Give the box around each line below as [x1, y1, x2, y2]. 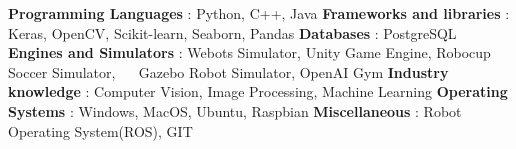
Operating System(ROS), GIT [8, 120, 193, 141]
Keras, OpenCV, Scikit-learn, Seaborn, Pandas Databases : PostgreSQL [8, 22, 457, 43]
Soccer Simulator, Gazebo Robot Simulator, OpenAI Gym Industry [8, 61, 449, 82]
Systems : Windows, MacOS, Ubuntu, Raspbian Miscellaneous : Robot [8, 100, 462, 121]
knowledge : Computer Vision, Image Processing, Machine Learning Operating [8, 81, 508, 102]
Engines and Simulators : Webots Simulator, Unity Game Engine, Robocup [8, 42, 491, 63]
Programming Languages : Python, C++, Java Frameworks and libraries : [8, 3, 510, 23]
